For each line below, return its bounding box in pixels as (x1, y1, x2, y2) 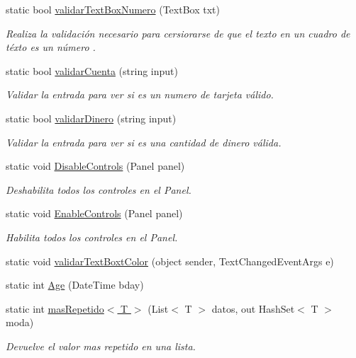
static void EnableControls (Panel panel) (6, 206, 183, 221)
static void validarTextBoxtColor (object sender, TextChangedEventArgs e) (6, 253, 334, 268)
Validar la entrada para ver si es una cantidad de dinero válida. (6, 134, 282, 149)
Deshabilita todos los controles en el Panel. (6, 182, 191, 197)
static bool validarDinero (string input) (6, 110, 177, 125)
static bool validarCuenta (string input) (6, 63, 178, 78)
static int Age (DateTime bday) (6, 277, 144, 292)
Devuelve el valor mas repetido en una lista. (6, 338, 196, 353)
